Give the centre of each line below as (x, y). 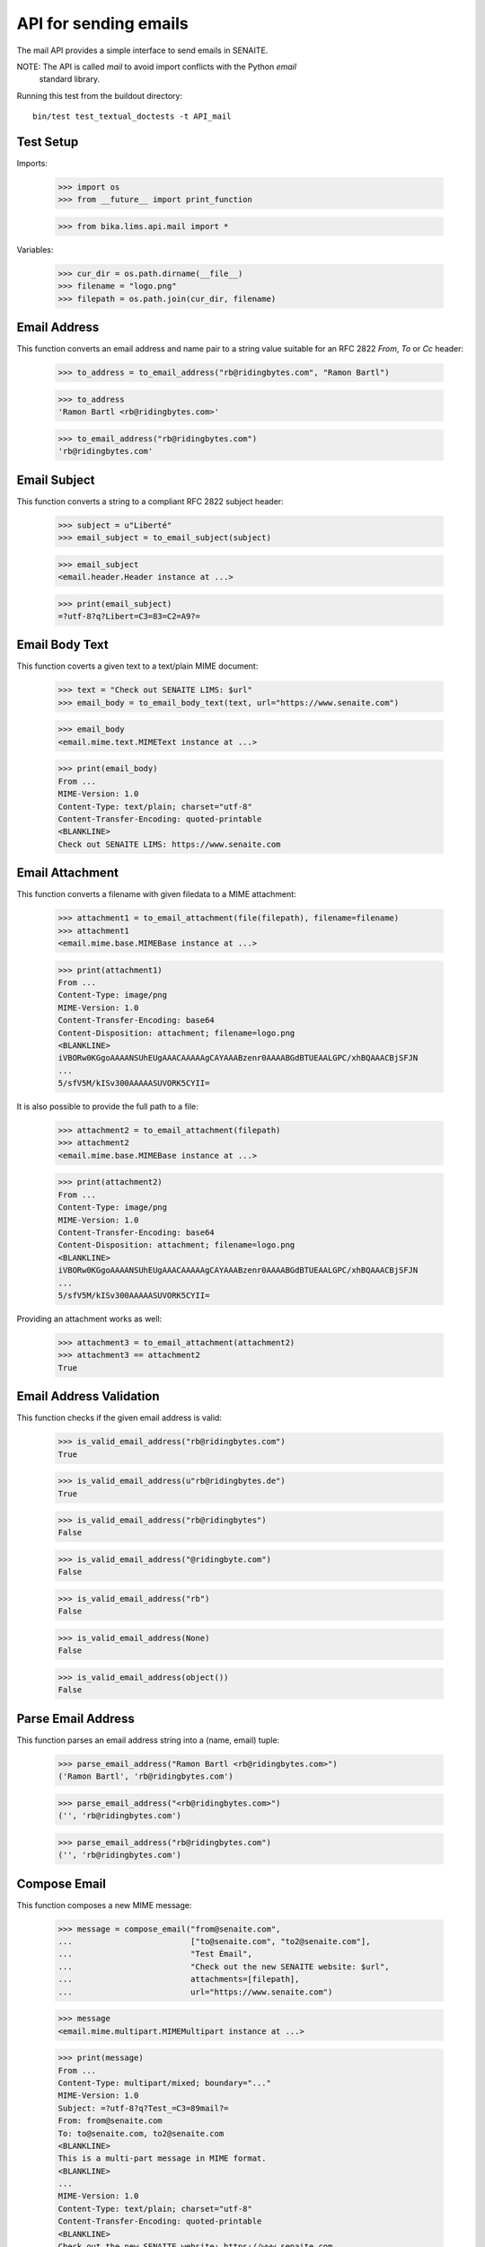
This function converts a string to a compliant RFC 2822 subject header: (150, 501)
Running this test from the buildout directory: (100, 95)
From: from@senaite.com (110, 2121)
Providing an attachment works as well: (89, 1319)
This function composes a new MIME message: (104, 1905)
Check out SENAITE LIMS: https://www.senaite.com (169, 844)
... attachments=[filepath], (179, 1979)
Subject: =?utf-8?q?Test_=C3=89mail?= (143, 2108)
